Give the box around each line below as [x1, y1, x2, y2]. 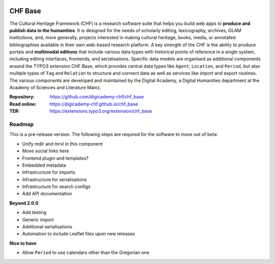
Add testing [22, 209, 47, 216]
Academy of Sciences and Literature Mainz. [9, 85, 101, 91]
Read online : [9, 101, 37, 107]
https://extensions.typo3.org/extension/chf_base [49, 108, 152, 114]
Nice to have [9, 240, 37, 246]
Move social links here [22, 148, 69, 154]
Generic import [22, 217, 54, 223]
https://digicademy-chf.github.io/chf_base [49, 101, 139, 107]
